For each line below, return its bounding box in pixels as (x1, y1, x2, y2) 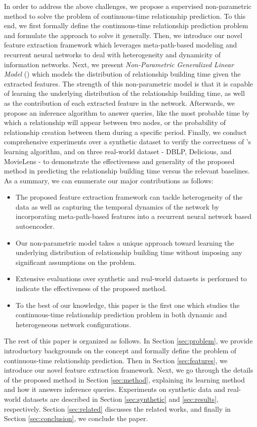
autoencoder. (15, 221, 55, 231)
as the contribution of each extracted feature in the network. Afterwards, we (4, 97, 235, 108)
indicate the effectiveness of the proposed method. (15, 283, 167, 294)
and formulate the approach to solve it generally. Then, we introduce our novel (4, 30, 243, 40)
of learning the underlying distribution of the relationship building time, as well (4, 88, 245, 98)
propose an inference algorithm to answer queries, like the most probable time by (4, 107, 250, 118)
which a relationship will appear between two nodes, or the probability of (4, 117, 226, 128)
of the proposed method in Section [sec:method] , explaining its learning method (4, 374, 245, 384)
